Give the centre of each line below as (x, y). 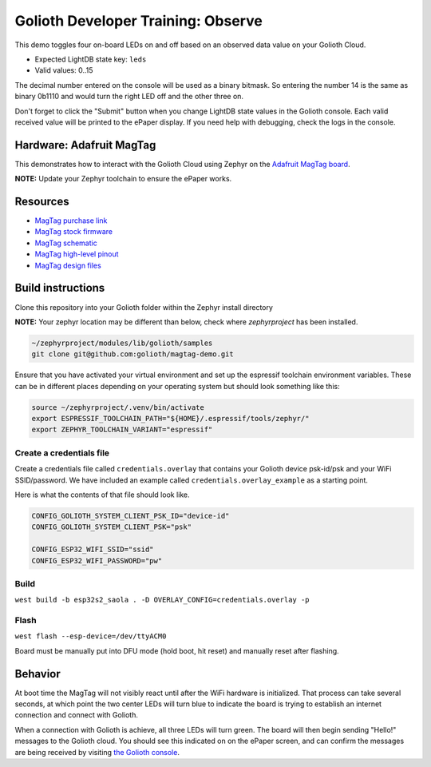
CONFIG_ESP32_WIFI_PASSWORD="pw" (97, 560)
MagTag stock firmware (74, 232)
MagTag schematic (66, 243)
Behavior (38, 674)
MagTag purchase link (71, 221)
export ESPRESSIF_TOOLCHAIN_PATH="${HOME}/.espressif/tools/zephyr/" (170, 419)
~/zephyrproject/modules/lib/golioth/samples (122, 343)
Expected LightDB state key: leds (91, 59)
